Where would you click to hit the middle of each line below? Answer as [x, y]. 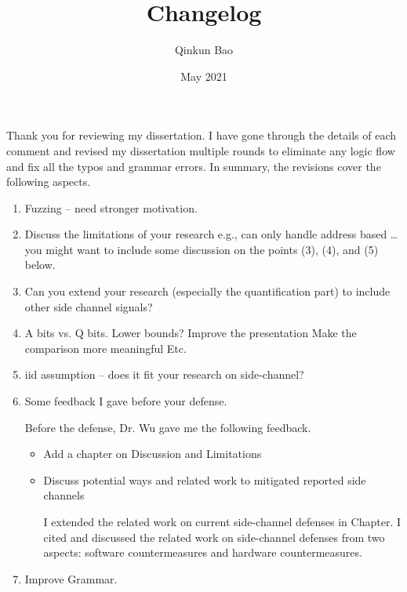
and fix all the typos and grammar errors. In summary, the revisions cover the [194, 166]
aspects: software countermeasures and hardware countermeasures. [203, 552]
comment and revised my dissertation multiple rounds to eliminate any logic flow [201, 150]
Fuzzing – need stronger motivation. [111, 207]
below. [40, 265]
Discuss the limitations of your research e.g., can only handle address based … [211, 234]
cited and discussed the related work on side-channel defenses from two [214, 537]
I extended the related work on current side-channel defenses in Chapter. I [222, 521]
